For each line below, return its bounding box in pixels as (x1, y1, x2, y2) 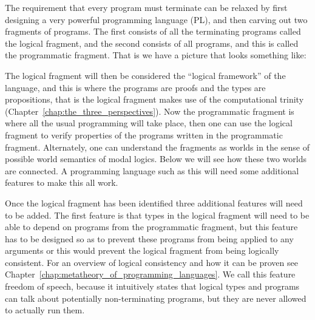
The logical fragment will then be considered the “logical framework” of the (5, 69, 286, 81)
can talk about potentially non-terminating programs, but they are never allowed (5, 291, 307, 304)
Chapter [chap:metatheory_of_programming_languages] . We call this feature (5, 268, 296, 281)
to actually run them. (5, 304, 85, 316)
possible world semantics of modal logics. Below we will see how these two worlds (5, 152, 307, 165)
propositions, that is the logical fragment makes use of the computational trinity (5, 93, 304, 106)
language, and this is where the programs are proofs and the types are (5, 81, 266, 94)
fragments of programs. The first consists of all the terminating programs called (5, 25, 301, 38)
